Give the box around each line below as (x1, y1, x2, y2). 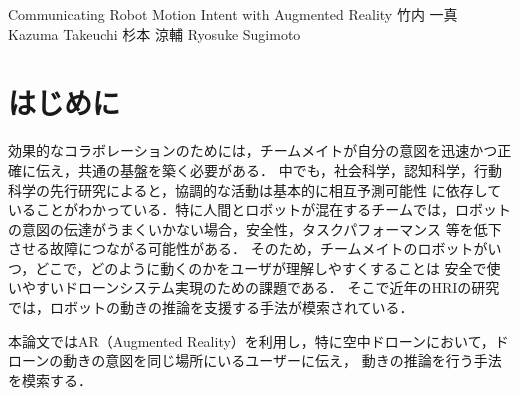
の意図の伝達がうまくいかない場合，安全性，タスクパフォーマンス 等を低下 (8, 218, 502, 239)
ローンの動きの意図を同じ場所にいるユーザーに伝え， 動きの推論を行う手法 (8, 350, 502, 371)
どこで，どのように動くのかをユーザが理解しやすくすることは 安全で (35, 257, 487, 278)
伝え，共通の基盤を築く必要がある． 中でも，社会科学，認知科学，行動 (35, 159, 503, 180)
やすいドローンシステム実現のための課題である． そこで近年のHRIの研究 (21, 277, 500, 298)
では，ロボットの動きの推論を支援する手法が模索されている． (8, 297, 414, 318)
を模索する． (8, 369, 92, 390)
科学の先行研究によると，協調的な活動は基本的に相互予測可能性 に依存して (8, 179, 502, 200)
